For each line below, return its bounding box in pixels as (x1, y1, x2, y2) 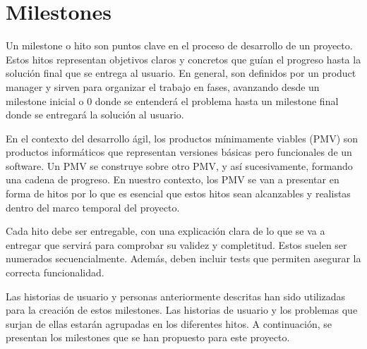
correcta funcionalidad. (6, 265, 104, 280)
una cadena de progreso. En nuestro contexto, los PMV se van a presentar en (6, 172, 339, 187)
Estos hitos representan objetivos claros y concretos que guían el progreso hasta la (6, 51, 361, 66)
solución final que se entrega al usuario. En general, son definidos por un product (6, 66, 356, 80)
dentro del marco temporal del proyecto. (6, 200, 180, 214)
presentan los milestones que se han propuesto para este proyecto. (6, 330, 290, 345)
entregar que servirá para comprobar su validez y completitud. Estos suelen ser (6, 237, 347, 252)
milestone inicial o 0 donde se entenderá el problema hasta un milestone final (6, 93, 339, 108)
